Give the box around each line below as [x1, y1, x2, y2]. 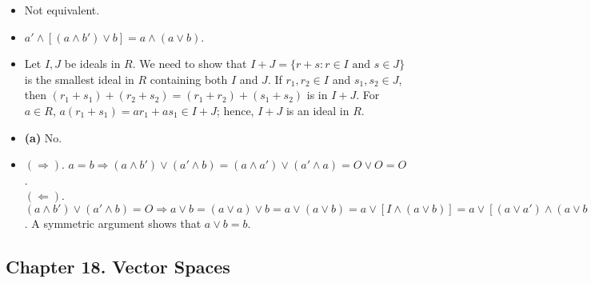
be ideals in [64, 55, 121, 72]
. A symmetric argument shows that [24, 214, 202, 231]
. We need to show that [132, 55, 247, 72]
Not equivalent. [24, 2, 100, 18]
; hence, [216, 102, 254, 118]
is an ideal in [286, 102, 349, 118]
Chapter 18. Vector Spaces [6, 253, 230, 278]
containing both [150, 70, 228, 87]
